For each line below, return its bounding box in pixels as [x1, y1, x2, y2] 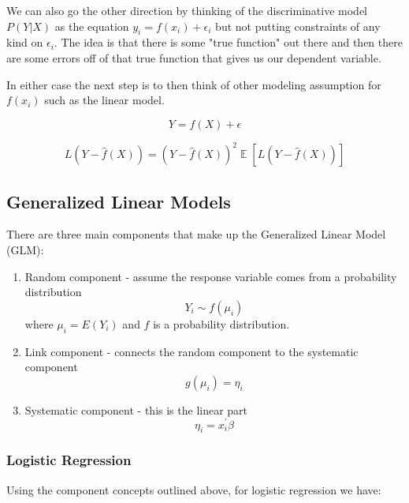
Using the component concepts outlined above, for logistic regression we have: [6, 481, 381, 497]
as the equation [54, 17, 129, 34]
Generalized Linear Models [6, 189, 231, 213]
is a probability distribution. [153, 315, 290, 332]
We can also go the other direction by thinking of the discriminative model [6, 2, 368, 18]
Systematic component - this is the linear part [24, 401, 248, 418]
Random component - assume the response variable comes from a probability [24, 268, 397, 284]
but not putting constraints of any [215, 17, 381, 34]
